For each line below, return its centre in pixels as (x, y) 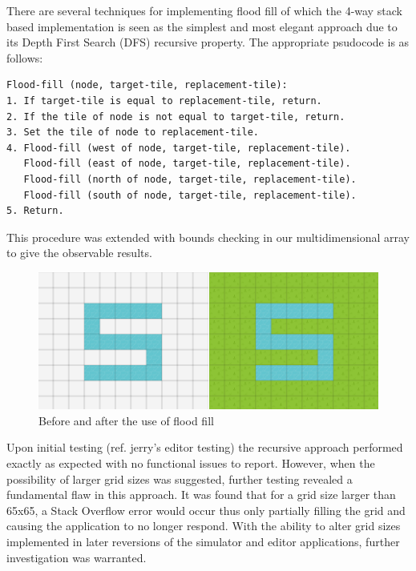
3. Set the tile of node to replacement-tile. (133, 133)
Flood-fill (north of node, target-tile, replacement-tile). (190, 179)
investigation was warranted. (77, 557)
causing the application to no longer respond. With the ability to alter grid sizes (204, 526)
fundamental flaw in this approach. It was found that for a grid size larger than (201, 495)
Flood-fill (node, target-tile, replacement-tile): (147, 85)
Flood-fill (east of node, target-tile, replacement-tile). (187, 164)
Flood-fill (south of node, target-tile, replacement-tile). (190, 195)
